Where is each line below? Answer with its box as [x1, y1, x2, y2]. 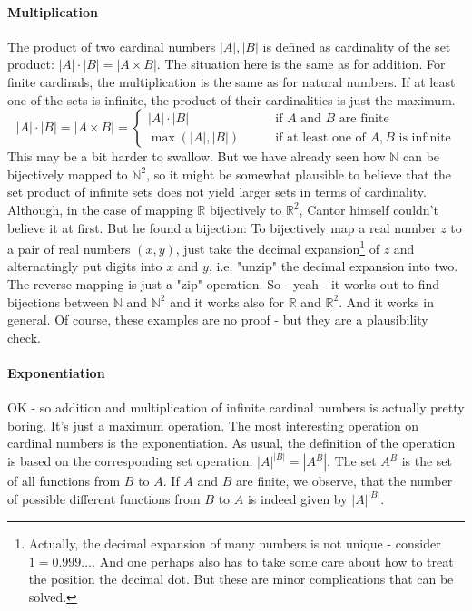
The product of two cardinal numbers [7, 36, 216, 55]
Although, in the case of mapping [7, 199, 193, 218]
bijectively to [209, 199, 282, 218]
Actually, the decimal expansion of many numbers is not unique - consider [28, 534, 441, 552]
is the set [401, 451, 453, 470]
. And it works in [339, 292, 434, 311]
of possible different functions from [7, 490, 201, 509]
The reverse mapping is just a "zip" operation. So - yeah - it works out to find [7, 274, 440, 293]
